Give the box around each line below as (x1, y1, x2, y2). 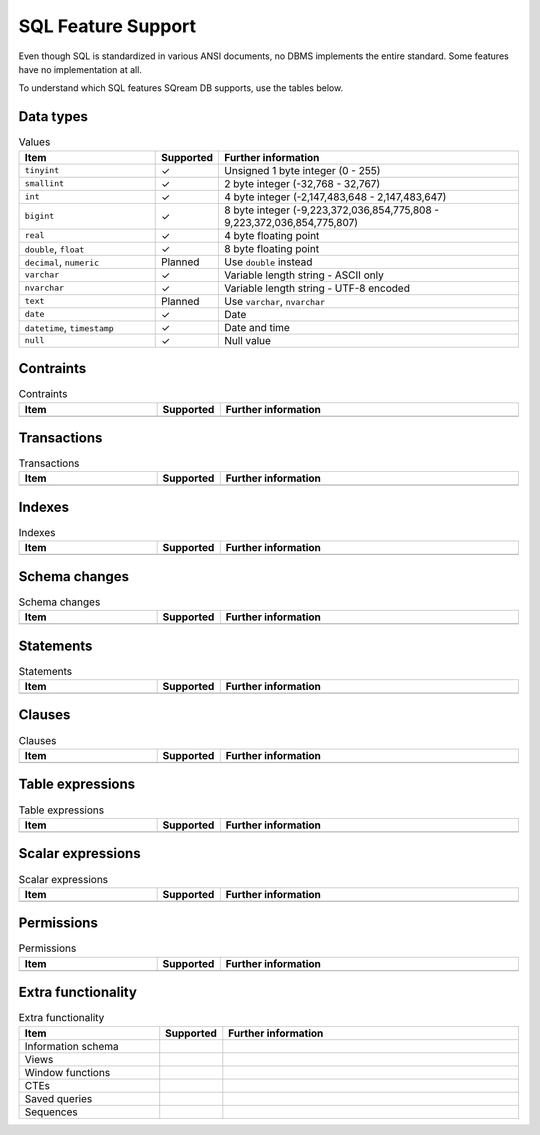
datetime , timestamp (24, 320, 114, 334)
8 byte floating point (224, 241, 320, 255)
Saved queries (24, 1091, 93, 1105)
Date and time (224, 320, 290, 334)
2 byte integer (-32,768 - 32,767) (224, 176, 380, 190)
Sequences (24, 1105, 79, 1119)
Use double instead (224, 255, 313, 269)
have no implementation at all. (18, 63, 142, 75)
